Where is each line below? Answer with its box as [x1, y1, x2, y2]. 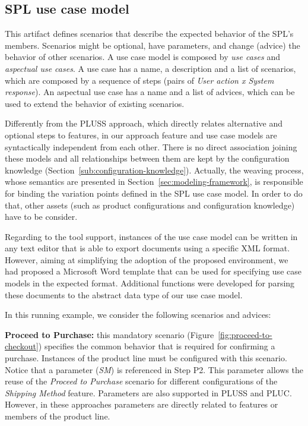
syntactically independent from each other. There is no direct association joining [5, 140, 297, 153]
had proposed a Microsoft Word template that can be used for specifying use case [5, 265, 301, 277]
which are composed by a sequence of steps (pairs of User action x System [5, 74, 274, 86]
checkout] [5, 340, 39, 352]
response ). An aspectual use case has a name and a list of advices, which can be [5, 86, 295, 98]
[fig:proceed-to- [218, 328, 272, 340]
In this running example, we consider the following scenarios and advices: [5, 308, 271, 321]
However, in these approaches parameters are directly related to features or [5, 398, 278, 411]
